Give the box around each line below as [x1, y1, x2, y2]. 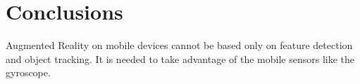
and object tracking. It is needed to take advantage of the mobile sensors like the [6, 51, 355, 66]
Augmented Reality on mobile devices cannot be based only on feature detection [6, 38, 353, 52]
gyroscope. [6, 65, 51, 80]
